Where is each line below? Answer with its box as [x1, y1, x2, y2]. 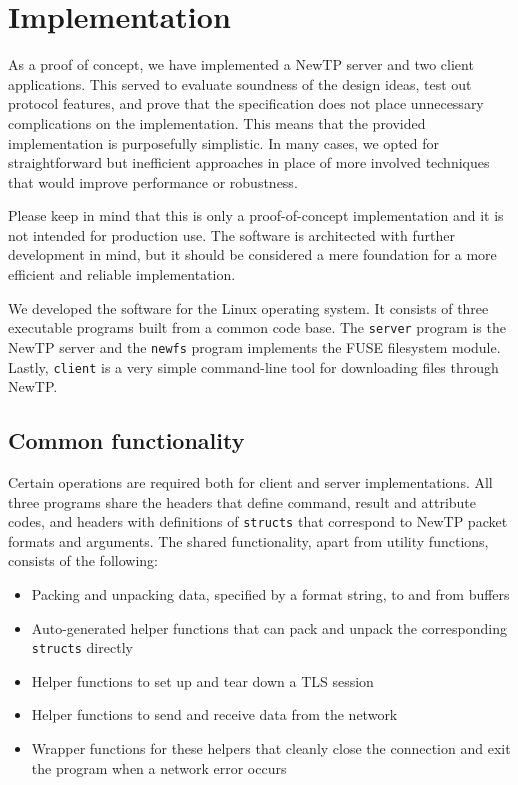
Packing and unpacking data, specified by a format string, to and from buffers [31, 584, 510, 605]
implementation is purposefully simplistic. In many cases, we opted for [8, 132, 440, 153]
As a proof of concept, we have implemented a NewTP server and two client [8, 54, 474, 75]
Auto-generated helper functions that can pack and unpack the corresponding [31, 617, 507, 638]
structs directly [31, 637, 133, 658]
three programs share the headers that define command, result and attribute [8, 491, 477, 512]
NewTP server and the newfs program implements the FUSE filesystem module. [8, 336, 501, 357]
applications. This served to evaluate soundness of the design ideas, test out [8, 73, 472, 94]
